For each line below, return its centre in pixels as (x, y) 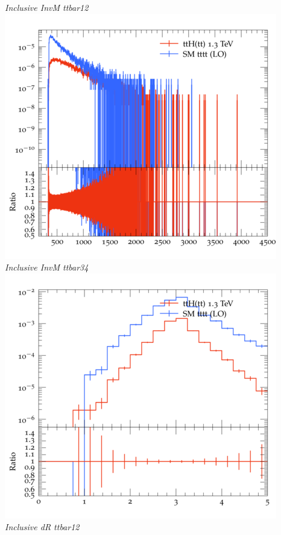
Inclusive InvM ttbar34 (47, 267)
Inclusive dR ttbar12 (42, 527)
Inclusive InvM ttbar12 (47, 7)
